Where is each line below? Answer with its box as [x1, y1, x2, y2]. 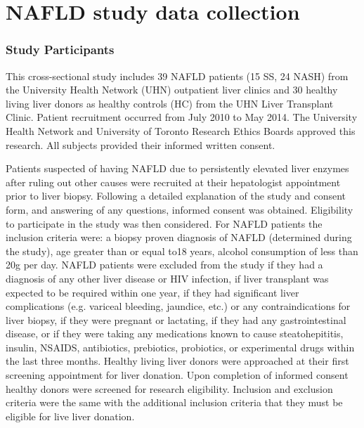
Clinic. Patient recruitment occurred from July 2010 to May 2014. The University [6, 110, 358, 124]
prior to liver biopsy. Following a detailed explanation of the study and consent [6, 188, 346, 203]
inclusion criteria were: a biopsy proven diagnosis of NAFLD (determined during [6, 230, 352, 245]
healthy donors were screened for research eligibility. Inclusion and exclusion [6, 381, 333, 396]
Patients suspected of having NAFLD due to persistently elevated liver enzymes [6, 161, 349, 176]
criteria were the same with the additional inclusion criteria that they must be [6, 395, 343, 410]
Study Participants [6, 41, 115, 58]
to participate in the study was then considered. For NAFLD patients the [6, 216, 323, 231]
